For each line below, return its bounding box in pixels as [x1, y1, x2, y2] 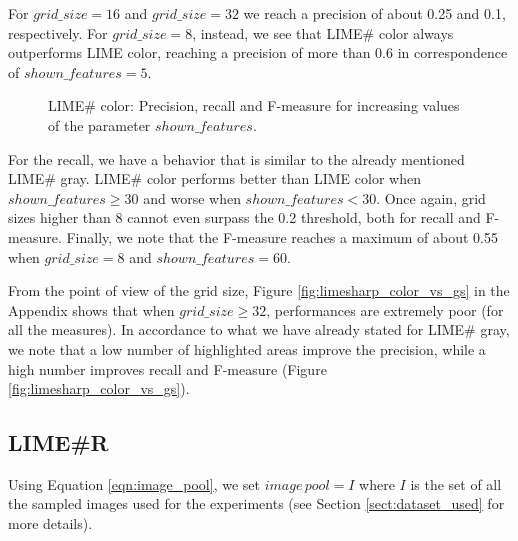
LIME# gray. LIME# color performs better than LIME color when [8, 168, 421, 189]
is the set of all [410, 473, 502, 494]
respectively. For [8, 22, 108, 43]
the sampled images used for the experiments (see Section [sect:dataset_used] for [8, 493, 505, 514]
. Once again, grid [376, 187, 486, 208]
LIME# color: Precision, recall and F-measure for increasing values [48, 95, 460, 116]
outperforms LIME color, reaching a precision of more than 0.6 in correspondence [8, 42, 508, 63]
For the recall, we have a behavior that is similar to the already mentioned [8, 148, 465, 169]
